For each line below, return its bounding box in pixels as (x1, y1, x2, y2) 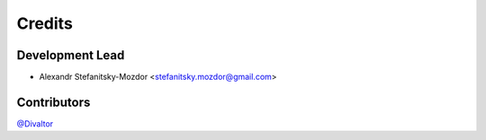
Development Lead (16, 48, 125, 63)
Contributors (16, 94, 91, 109)
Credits (16, 13, 74, 33)
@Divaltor (16, 118, 54, 129)
